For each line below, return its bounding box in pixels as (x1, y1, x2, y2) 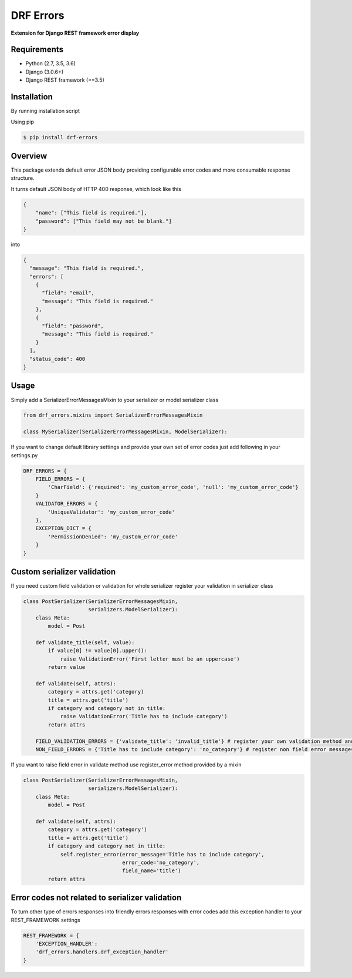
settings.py (11, 451, 38, 458)
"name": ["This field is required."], (35, 209, 147, 216)
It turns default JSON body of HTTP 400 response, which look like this (11, 185, 181, 192)
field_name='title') (122, 868, 181, 874)
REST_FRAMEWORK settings (11, 916, 80, 923)
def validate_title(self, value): (35, 639, 135, 646)
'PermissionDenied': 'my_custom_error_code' (48, 533, 178, 540)
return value (48, 664, 86, 671)
